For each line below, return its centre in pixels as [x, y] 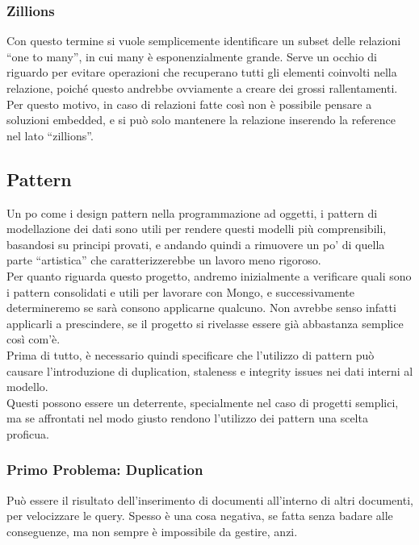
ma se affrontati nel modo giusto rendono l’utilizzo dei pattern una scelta [187, 418]
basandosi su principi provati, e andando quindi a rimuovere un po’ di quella [196, 244]
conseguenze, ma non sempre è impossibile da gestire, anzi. [152, 531]
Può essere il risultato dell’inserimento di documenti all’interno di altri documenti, [210, 499]
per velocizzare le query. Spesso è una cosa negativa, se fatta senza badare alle [200, 516]
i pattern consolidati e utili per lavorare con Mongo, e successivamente [180, 291]
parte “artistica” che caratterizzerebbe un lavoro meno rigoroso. [164, 260]
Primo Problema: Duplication [105, 470]
